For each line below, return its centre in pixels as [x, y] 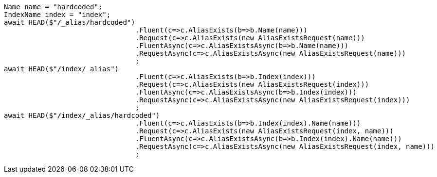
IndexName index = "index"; [57, 15]
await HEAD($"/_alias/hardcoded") [70, 22]
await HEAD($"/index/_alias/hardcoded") [82, 115]
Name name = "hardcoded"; [53, 7]
